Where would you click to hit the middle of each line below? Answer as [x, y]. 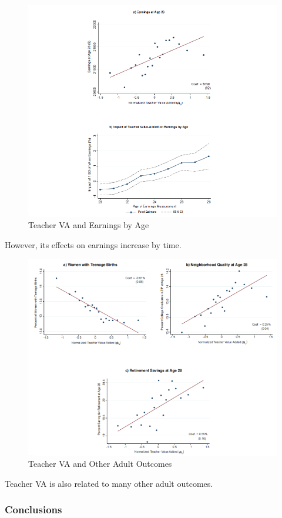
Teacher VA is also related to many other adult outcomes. [109, 483]
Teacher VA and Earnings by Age [89, 225]
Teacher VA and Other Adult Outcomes [100, 464]
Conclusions [33, 509]
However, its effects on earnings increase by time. [93, 244]
